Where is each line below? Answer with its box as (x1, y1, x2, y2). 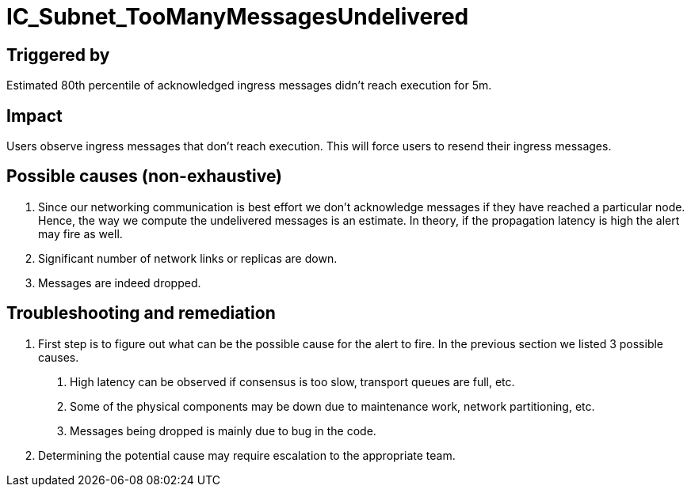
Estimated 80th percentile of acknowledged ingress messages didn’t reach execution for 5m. (6, 78, 492, 93)
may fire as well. (38, 226, 123, 241)
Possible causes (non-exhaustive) (6, 166, 283, 187)
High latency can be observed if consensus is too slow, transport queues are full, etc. (70, 374, 515, 389)
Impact (6, 105, 63, 126)
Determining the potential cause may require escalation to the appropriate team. (38, 448, 456, 462)
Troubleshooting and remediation (6, 303, 276, 324)
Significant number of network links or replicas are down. (38, 251, 338, 265)
